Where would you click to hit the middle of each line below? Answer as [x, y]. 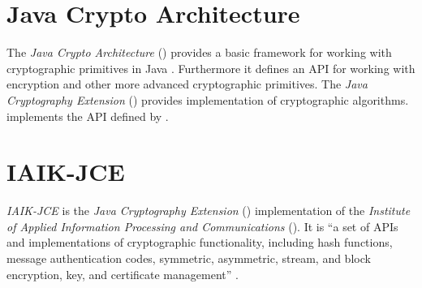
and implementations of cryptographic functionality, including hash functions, [200, 242]
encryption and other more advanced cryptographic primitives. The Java [187, 84]
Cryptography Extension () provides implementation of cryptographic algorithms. [208, 99]
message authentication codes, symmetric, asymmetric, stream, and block [189, 258]
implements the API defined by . [88, 116]
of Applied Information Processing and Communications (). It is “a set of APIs [202, 226]
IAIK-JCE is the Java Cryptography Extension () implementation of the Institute [209, 211]
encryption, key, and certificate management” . [123, 274]
